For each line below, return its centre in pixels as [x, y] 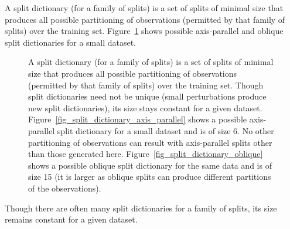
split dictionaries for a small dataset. [70, 42]
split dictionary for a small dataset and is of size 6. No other [166, 130]
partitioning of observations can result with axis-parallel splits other [150, 142]
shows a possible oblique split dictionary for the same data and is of [150, 165]
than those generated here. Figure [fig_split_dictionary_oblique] [146, 154]
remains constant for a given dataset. [71, 219]
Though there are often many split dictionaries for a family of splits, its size [141, 208]
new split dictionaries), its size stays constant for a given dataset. [145, 107]
